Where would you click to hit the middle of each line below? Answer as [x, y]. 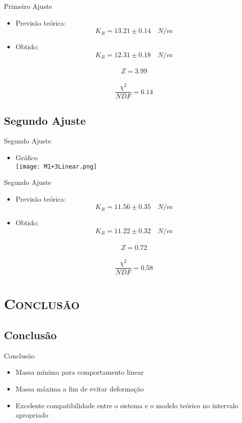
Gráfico [27, 157]
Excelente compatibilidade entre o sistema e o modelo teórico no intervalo [127, 405]
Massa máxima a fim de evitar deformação [80, 389]
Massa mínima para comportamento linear [80, 372]
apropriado [32, 415]
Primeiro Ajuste [28, 6]
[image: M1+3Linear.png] [56, 166]
